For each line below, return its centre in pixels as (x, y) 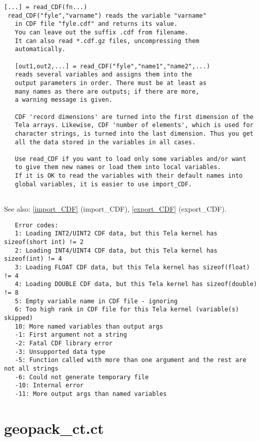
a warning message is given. (64, 100)
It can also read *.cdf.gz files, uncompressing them (107, 41)
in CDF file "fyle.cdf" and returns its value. (96, 24)
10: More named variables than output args (89, 326)
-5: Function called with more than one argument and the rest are (131, 360)
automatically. (40, 49)
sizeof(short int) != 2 (44, 242)
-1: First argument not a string (71, 335)
